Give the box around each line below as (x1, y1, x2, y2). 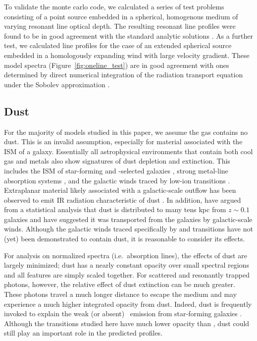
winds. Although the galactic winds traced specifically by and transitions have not (4, 224, 253, 234)
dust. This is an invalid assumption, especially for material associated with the (4, 136, 243, 147)
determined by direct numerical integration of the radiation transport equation (4, 69, 243, 80)
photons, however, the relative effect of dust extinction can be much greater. (4, 279, 235, 289)
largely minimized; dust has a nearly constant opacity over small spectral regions (4, 260, 249, 270)
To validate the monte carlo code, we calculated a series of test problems (4, 1, 224, 11)
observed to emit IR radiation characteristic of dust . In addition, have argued (4, 194, 241, 205)
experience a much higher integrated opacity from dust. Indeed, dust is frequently (4, 298, 252, 309)
